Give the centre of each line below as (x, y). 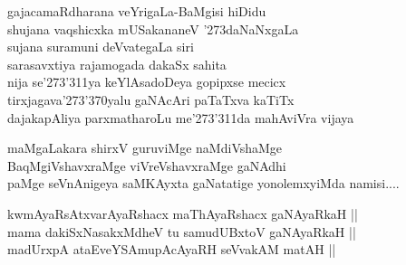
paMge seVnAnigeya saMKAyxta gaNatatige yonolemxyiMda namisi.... (203, 183)
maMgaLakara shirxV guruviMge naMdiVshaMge (145, 148)
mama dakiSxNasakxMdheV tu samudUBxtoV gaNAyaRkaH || (182, 231)
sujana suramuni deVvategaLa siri (101, 47)
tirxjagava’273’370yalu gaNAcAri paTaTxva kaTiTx (151, 99)
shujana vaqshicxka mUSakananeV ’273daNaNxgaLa (153, 28)
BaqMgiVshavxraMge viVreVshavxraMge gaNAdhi (147, 165)
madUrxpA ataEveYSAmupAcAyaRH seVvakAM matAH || (172, 249)
